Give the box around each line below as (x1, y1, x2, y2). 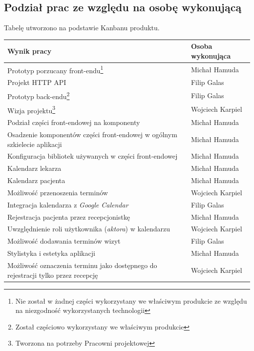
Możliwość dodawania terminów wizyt (7, 236, 121, 246)
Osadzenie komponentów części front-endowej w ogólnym (7, 129, 177, 139)
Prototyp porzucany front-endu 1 (7, 63, 104, 75)
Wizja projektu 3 (7, 103, 56, 115)
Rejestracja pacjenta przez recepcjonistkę (7, 211, 130, 222)
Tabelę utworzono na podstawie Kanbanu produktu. (4, 22, 160, 33)
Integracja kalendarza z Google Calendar (7, 199, 128, 209)
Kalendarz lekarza (7, 163, 62, 173)
